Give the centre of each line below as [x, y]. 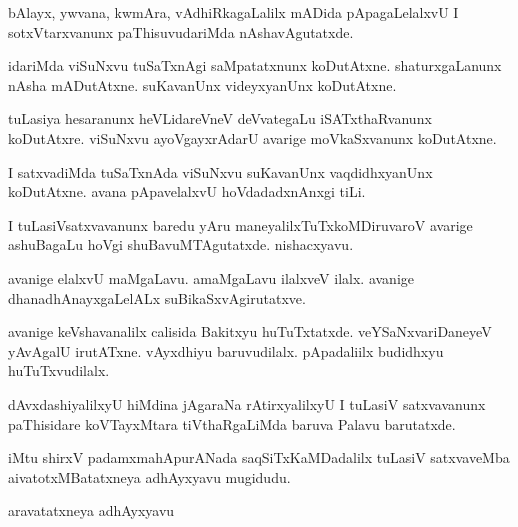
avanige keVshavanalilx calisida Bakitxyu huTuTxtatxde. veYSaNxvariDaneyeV [250, 331]
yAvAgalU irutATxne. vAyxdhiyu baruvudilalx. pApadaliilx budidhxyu [226, 350]
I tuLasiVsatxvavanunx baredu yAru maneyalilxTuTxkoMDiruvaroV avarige [240, 224]
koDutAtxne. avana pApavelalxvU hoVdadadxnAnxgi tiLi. [187, 191]
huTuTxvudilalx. [59, 370]
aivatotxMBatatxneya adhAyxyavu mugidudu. [149, 476]
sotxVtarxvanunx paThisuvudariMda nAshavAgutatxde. [181, 31]
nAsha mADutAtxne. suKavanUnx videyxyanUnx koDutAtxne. [202, 84]
